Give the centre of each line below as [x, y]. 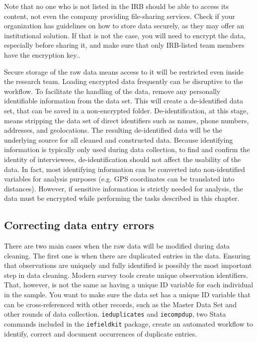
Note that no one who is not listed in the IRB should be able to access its [116, 6]
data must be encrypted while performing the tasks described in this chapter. [122, 198]
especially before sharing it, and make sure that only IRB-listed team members [124, 45]
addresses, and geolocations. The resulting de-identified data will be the [113, 130]
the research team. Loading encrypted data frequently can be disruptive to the [124, 81]
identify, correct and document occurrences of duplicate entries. [101, 333]
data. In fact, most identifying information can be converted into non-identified [125, 169]
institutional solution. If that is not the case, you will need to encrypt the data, [125, 35]
